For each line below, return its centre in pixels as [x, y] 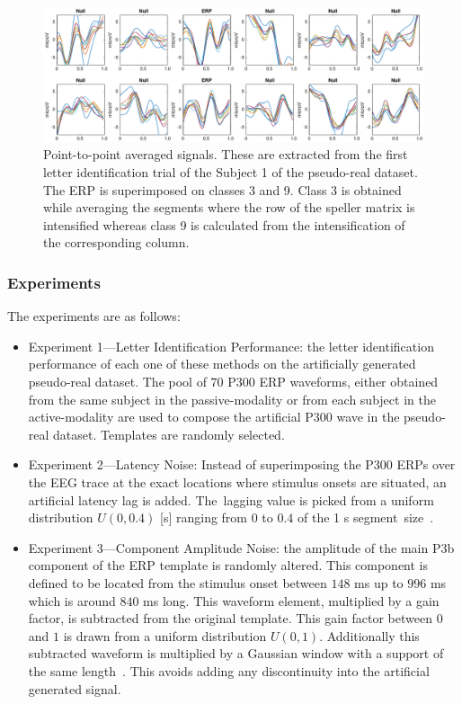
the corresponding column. [116, 242]
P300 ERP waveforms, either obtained [333, 382]
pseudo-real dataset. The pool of [117, 382]
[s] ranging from [204, 517]
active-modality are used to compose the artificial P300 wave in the [214, 417]
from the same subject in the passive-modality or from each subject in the [232, 399]
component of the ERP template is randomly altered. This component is [228, 565]
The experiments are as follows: [94, 316]
